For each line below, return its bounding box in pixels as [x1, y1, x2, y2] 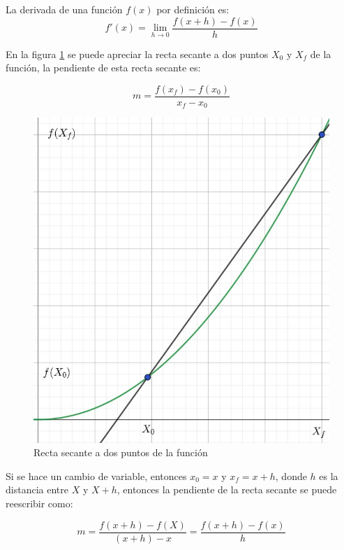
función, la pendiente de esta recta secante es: [6, 60, 201, 75]
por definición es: [156, 2, 230, 16]
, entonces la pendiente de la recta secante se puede [117, 482, 337, 497]
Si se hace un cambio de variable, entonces [6, 468, 187, 483]
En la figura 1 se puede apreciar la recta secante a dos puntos [6, 46, 269, 61]
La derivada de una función [6, 2, 123, 16]
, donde [275, 468, 307, 483]
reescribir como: [6, 496, 73, 511]
